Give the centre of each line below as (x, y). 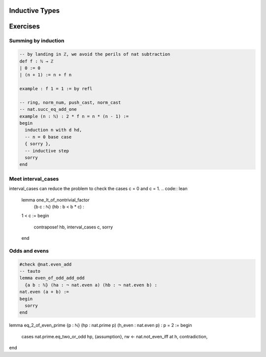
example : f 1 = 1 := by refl (56, 89)
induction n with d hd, (53, 130)
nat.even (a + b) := (44, 292)
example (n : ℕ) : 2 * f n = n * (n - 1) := (74, 116)
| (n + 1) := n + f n (46, 75)
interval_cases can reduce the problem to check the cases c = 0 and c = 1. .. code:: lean (98, 189)
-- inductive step (47, 151)
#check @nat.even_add (46, 264)
